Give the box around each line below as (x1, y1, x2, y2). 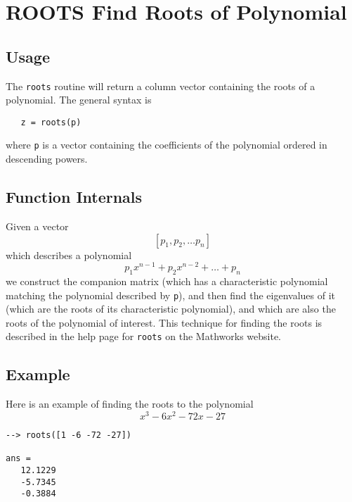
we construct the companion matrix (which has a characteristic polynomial (6, 274, 328, 288)
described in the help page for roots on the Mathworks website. (6, 329, 281, 344)
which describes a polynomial (6, 247, 132, 262)
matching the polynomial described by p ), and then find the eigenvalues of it (6, 287, 336, 302)
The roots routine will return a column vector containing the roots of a (6, 78, 315, 93)
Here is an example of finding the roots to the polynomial (6, 396, 254, 411)
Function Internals (6, 186, 143, 208)
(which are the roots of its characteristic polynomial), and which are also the (6, 301, 336, 316)
